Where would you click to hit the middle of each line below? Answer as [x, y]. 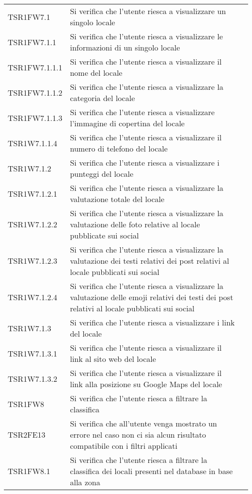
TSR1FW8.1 [29, 471]
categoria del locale [102, 98]
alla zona [85, 482]
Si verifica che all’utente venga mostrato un [143, 423]
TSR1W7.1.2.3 [33, 261]
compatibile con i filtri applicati [124, 446]
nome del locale [96, 73]
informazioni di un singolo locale [125, 47]
